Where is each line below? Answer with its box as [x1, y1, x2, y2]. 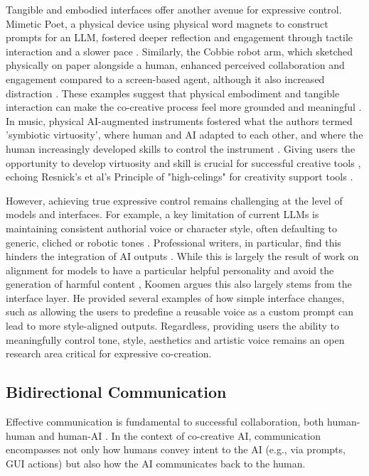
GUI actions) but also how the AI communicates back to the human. [6, 455, 306, 470]
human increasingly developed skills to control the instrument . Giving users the [6, 141, 355, 156]
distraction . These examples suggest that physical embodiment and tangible [6, 85, 340, 100]
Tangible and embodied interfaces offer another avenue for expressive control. [6, 2, 342, 16]
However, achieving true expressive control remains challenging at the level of [6, 193, 343, 207]
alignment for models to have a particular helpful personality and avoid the [6, 262, 334, 277]
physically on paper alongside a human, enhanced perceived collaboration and [6, 58, 345, 72]
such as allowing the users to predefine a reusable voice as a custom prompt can [6, 304, 354, 319]
